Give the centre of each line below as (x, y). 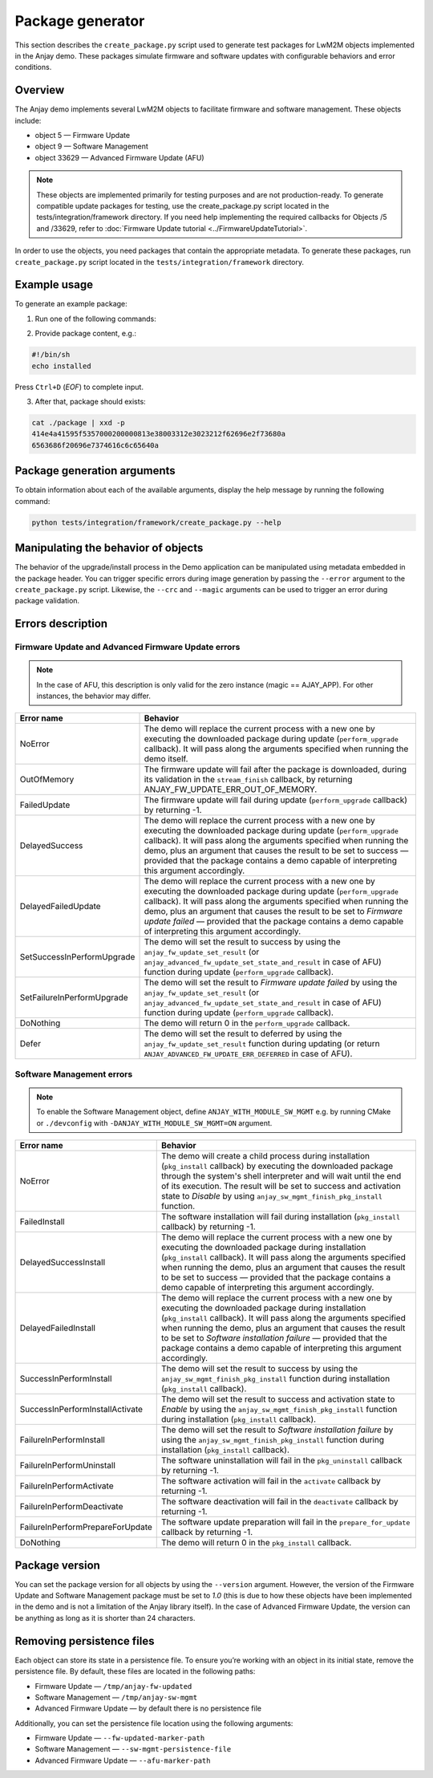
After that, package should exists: (90, 401)
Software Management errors (74, 1074)
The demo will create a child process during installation (266, 1156)
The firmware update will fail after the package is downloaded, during (275, 769)
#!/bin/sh (51, 355)
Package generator (80, 21)
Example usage (54, 285)
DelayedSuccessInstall (63, 1262)
